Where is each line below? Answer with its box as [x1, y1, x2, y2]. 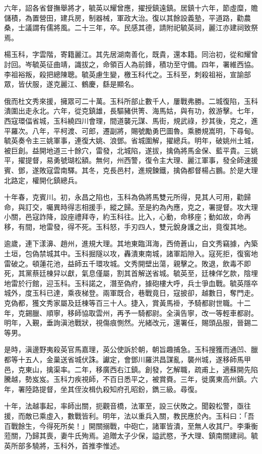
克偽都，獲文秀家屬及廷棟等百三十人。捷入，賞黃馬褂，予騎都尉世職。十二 [4, 298, 251, 308]
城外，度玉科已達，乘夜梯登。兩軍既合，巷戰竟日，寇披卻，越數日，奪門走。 [4, 288, 258, 298]
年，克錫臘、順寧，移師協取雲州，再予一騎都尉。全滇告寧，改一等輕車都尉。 [4, 307, 258, 318]
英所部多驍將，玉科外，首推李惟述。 [4, 440, 124, 450]
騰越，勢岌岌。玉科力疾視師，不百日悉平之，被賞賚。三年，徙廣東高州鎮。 [4, 374, 251, 384]
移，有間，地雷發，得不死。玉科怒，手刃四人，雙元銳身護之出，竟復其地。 [4, 221, 251, 232]
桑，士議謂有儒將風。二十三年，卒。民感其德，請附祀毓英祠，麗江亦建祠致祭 [4, 22, 258, 33]
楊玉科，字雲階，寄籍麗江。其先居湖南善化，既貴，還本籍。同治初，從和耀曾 [4, 49, 258, 60]
